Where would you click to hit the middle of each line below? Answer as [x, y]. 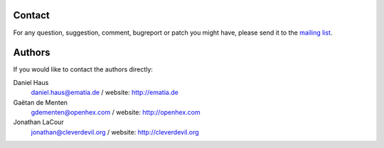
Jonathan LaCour [38, 122]
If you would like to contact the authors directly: [83, 69]
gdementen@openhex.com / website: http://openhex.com [116, 112]
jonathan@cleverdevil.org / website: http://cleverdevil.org [115, 132]
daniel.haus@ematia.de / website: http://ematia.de [105, 93]
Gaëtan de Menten [40, 102]
